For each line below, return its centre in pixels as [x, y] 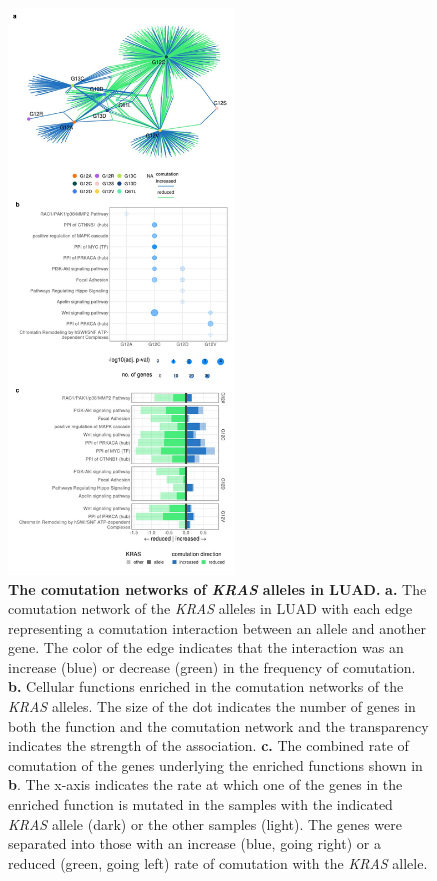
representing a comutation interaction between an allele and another [217, 627]
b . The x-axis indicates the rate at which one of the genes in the [205, 784]
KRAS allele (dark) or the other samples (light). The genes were [205, 823]
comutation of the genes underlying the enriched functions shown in [215, 764]
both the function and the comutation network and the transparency [218, 725]
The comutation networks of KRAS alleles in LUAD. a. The [217, 588]
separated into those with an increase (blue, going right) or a [194, 843]
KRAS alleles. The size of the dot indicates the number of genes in [212, 706]
